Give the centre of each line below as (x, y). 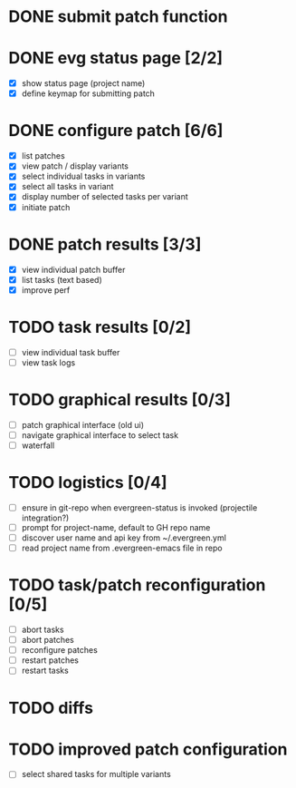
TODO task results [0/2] (100, 327)
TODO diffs (51, 708)
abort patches (48, 640)
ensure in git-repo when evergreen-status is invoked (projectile (139, 507)
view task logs (48, 362)
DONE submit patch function (118, 17)
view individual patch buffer (73, 269)
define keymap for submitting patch (88, 93)
